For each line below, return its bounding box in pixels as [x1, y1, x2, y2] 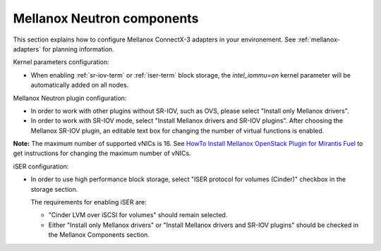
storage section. [30, 185, 78, 193]
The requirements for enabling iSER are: [30, 198, 147, 207]
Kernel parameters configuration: [13, 58, 109, 66]
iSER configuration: [13, 162, 69, 171]
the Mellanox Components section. [48, 231, 150, 239]
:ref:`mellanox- [297, 35, 340, 44]
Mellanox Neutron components [13, 11, 199, 26]
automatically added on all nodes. [30, 81, 129, 90]
